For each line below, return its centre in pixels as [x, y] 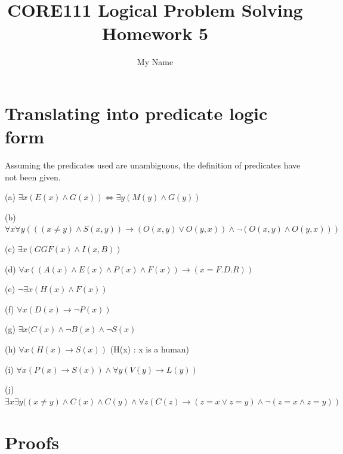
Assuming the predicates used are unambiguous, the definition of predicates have [153, 165]
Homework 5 [155, 33]
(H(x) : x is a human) [150, 349]
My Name [155, 62]
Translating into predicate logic [136, 113]
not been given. [33, 177]
